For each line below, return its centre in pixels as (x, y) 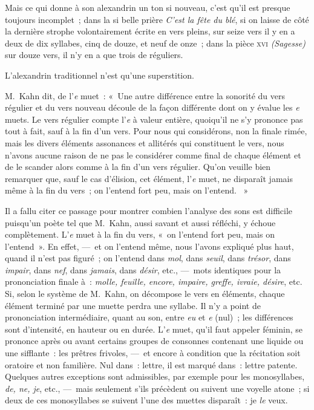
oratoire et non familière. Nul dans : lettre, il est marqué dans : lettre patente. (151, 364)
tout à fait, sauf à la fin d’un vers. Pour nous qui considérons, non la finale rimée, (156, 131)
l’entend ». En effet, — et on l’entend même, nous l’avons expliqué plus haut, (149, 246)
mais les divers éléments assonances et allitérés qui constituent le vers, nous (145, 142)
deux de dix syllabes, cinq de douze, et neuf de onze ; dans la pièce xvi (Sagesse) (155, 43)
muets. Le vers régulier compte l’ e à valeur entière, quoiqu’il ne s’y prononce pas (154, 119)
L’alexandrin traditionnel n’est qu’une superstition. (100, 75)
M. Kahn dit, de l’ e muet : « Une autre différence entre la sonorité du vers (145, 95)
